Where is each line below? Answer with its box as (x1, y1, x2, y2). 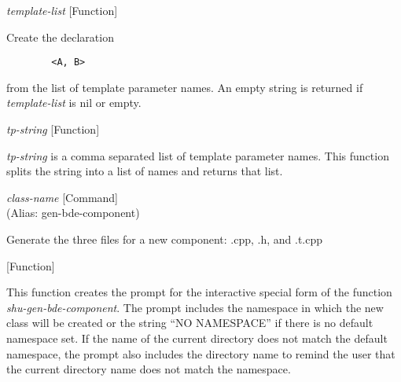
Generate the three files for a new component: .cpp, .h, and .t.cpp (6, 231, 323, 247)
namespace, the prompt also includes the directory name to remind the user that (6, 345, 395, 362)
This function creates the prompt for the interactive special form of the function (6, 284, 392, 300)
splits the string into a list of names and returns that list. (6, 163, 283, 179)
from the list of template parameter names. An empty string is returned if (6, 79, 363, 95)
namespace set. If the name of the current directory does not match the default (6, 329, 388, 346)
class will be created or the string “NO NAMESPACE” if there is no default (6, 314, 373, 331)
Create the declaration (6, 28, 114, 45)
